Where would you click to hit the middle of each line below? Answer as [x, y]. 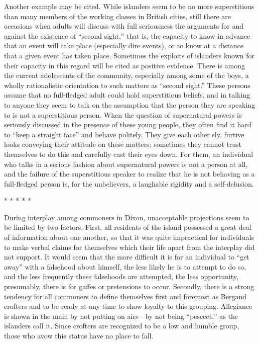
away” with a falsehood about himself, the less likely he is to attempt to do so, [125, 266]
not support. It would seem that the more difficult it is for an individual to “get [127, 257]
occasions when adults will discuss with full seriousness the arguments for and [124, 26]
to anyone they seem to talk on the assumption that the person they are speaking [130, 104]
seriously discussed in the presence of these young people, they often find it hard [128, 124]
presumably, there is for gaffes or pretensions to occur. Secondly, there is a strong [129, 286]
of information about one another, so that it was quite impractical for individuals [129, 237]
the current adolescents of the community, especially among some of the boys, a [126, 75]
